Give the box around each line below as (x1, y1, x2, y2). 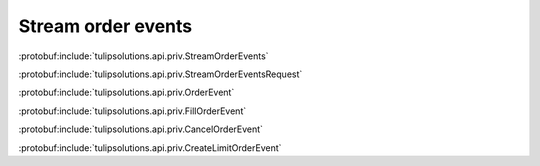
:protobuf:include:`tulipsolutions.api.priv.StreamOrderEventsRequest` (18, 68, 303, 80)
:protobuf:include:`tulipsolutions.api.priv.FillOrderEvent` (18, 105, 247, 117)
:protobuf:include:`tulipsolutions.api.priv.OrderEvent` (18, 86, 235, 99)
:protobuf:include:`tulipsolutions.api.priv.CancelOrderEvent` (18, 123, 264, 135)
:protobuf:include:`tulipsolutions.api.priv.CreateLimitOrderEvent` (18, 141, 282, 154)
